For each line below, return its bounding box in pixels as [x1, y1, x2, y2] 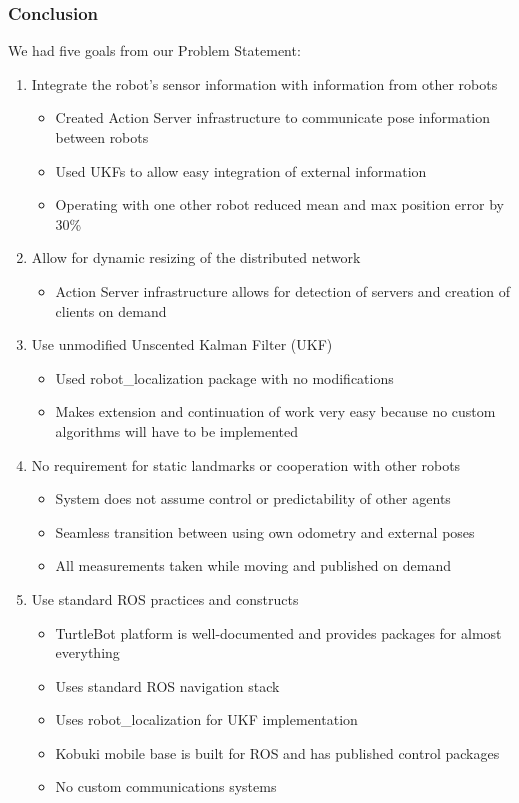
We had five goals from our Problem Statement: [8, 40, 301, 61]
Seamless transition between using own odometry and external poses [55, 521, 475, 542]
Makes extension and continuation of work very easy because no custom [55, 401, 496, 422]
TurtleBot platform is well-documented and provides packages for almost [55, 622, 502, 643]
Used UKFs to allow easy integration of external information [55, 160, 427, 181]
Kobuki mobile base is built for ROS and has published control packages [55, 742, 500, 763]
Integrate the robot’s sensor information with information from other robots [31, 73, 498, 94]
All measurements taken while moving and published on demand [55, 555, 451, 576]
